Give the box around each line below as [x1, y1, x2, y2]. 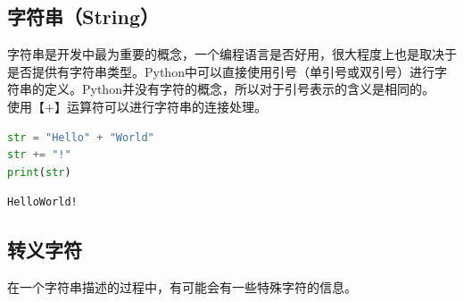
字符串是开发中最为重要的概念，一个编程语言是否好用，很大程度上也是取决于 [7, 45, 457, 63]
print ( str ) [7, 165, 71, 179]
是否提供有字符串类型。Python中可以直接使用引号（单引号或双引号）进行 [7, 62, 435, 80]
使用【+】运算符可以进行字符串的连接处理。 [7, 96, 267, 115]
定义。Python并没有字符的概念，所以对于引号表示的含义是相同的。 [44, 80, 435, 98]
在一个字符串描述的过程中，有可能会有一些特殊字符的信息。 [7, 278, 357, 297]
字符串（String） [7, 3, 159, 30]
